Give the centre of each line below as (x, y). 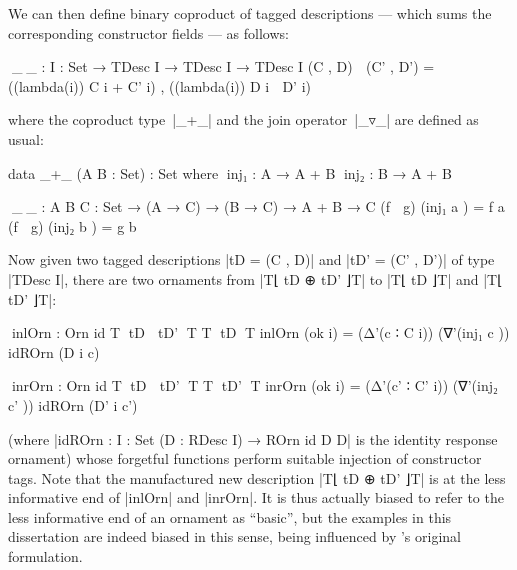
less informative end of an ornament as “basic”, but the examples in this (230, 516)
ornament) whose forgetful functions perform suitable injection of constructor (245, 458)
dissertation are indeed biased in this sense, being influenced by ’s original (234, 536)
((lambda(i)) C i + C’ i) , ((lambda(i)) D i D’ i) (159, 85)
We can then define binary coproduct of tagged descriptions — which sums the (250, 13)
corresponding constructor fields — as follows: (148, 32)
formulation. (45, 556)
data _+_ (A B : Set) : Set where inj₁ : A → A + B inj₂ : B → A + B (230, 172)
